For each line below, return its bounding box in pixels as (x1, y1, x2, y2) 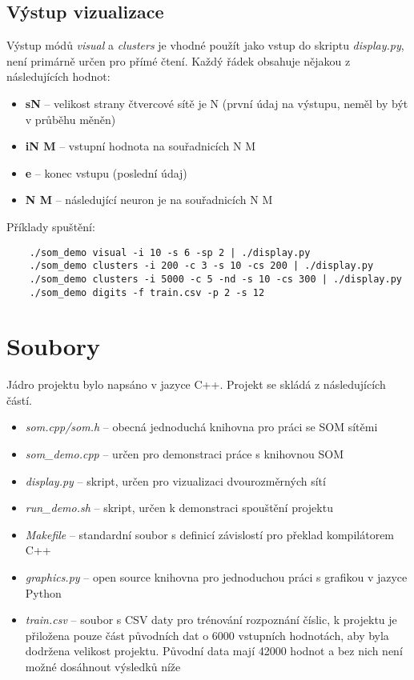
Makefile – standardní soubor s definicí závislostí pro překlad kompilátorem (25, 526, 395, 542)
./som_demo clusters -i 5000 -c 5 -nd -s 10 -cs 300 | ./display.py (29, 273, 402, 285)
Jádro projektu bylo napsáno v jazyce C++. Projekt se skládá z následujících (6, 376, 386, 393)
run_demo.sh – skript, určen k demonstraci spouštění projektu (25, 499, 333, 516)
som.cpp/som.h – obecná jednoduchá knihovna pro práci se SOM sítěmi (25, 418, 378, 435)
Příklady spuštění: (6, 218, 95, 234)
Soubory (6, 330, 101, 362)
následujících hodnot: (6, 68, 111, 85)
